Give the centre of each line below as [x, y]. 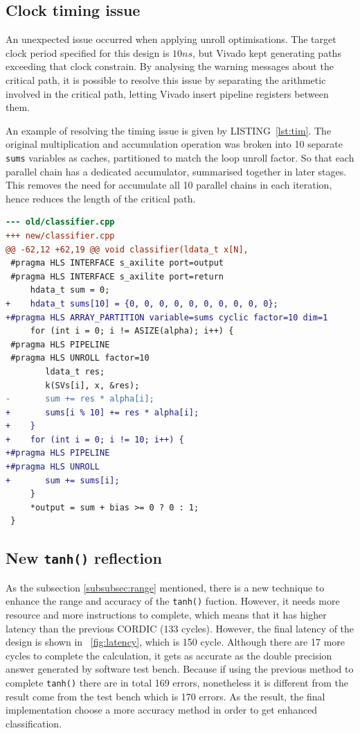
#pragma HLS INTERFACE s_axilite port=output [117, 263]
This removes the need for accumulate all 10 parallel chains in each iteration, [169, 185]
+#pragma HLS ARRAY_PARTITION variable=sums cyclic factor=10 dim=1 [167, 317]
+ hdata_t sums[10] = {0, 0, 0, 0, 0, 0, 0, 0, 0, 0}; [142, 303]
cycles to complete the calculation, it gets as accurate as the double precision [169, 655]
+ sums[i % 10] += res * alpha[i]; [102, 412]
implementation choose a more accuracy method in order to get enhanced [162, 710]
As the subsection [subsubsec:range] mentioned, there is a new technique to [165, 587]
